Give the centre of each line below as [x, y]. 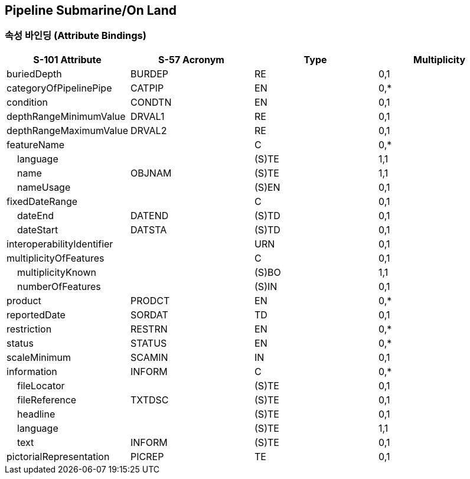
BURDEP [150, 74]
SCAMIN [149, 357]
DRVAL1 [148, 116]
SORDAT [149, 315]
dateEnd [36, 215]
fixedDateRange [42, 201]
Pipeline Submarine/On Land [91, 10]
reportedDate [36, 315]
